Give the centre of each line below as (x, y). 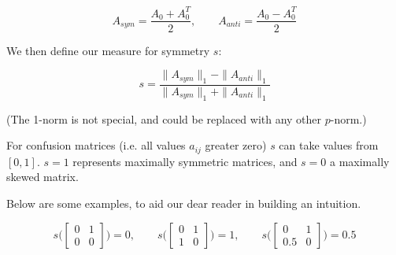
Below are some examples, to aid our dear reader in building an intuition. (184, 203)
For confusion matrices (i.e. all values (96, 145)
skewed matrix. (43, 177)
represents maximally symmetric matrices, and (185, 161)
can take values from (329, 145)
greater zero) (236, 145)
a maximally (360, 161)
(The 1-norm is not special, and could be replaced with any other (164, 118)
